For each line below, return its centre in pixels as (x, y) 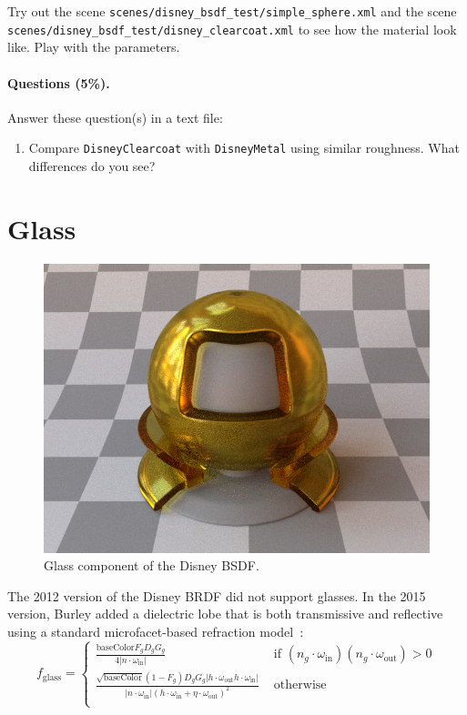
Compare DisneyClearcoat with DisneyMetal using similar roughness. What (244, 148)
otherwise (300, 685)
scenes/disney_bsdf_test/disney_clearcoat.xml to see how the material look (232, 29)
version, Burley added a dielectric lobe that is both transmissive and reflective (225, 614)
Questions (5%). (59, 82)
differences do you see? (92, 165)
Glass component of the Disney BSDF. (152, 565)
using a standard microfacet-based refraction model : (156, 631)
